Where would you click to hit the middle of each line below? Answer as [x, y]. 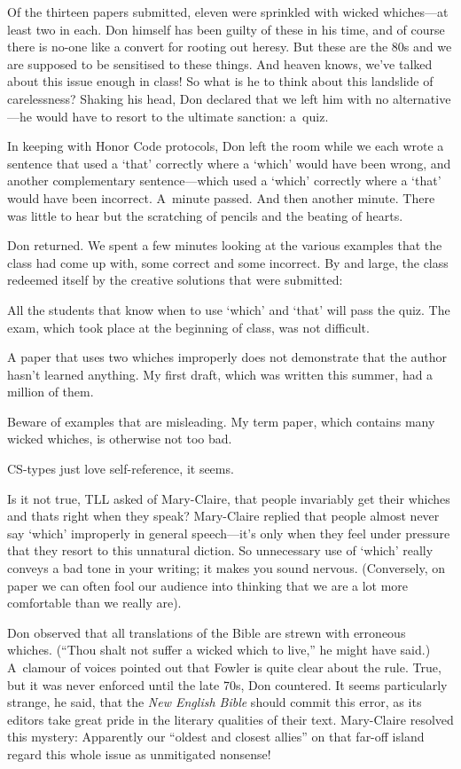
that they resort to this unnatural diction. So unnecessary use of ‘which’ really [220, 550]
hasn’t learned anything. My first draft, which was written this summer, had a [220, 374]
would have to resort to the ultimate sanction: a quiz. [182, 116]
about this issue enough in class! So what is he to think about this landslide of [220, 81]
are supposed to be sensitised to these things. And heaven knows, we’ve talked [220, 63]
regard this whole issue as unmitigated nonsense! [139, 753]
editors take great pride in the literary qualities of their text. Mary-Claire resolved [230, 719]
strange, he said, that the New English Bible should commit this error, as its [215, 702]
